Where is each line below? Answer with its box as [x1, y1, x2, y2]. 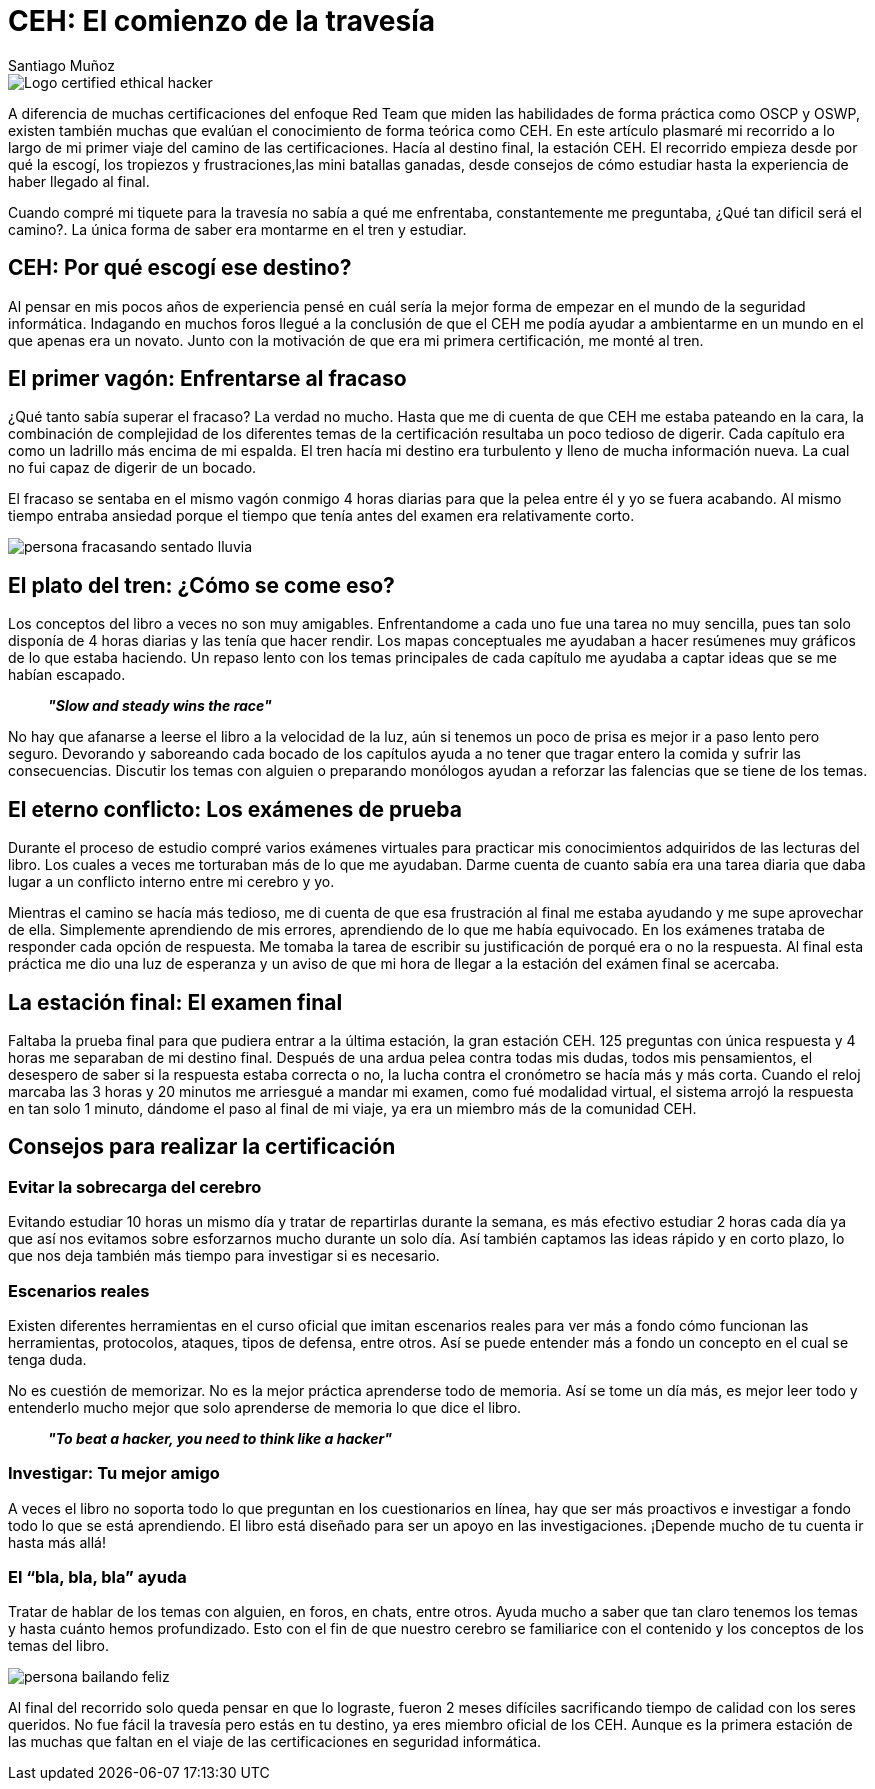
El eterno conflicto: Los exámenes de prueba [8, 796, 462, 822]
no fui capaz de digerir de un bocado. [8, 459, 257, 477]
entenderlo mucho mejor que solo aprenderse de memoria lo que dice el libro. [8, 1398, 522, 1416]
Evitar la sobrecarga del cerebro [8, 1176, 262, 1197]
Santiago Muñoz [8, 56, 115, 74]
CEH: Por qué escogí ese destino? [8, 255, 352, 281]
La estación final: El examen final [8, 989, 343, 1015]
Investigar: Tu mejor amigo [8, 1463, 220, 1484]
